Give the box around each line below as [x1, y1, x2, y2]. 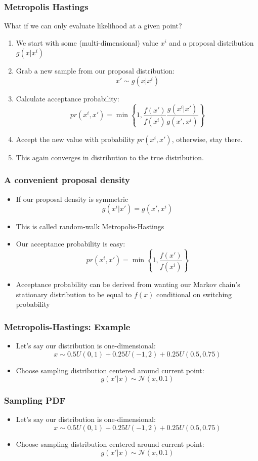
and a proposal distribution [169, 37, 254, 48]
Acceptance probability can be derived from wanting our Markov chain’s [16, 278, 240, 289]
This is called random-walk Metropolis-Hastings [16, 221, 164, 232]
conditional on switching [156, 289, 232, 299]
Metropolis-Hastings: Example [4, 320, 131, 333]
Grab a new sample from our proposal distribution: [16, 65, 175, 76]
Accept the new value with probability [16, 133, 135, 144]
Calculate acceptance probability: [16, 93, 119, 103]
